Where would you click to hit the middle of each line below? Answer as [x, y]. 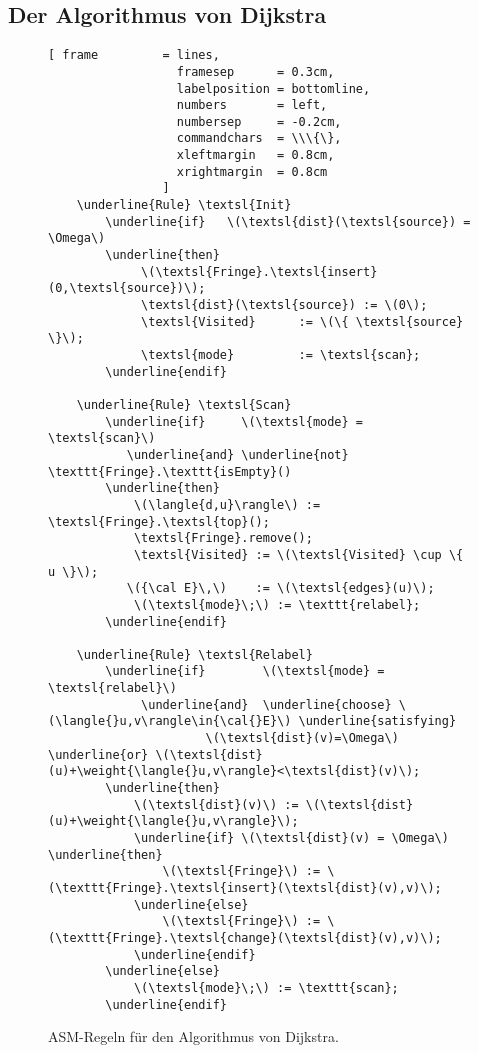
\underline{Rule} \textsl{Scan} [184, 404]
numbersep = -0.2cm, [259, 121]
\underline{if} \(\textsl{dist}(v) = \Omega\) [291, 838]
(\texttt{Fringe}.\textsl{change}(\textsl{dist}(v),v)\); [245, 937]
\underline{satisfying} [377, 721]
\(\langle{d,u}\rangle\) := [227, 504]
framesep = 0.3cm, [255, 71]
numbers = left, [252, 105]
